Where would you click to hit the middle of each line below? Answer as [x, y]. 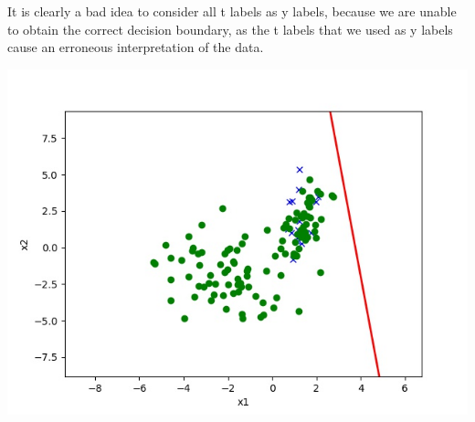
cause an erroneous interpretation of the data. [136, 47]
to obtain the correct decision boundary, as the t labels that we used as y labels [230, 29]
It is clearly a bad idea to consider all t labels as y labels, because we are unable [232, 11]
